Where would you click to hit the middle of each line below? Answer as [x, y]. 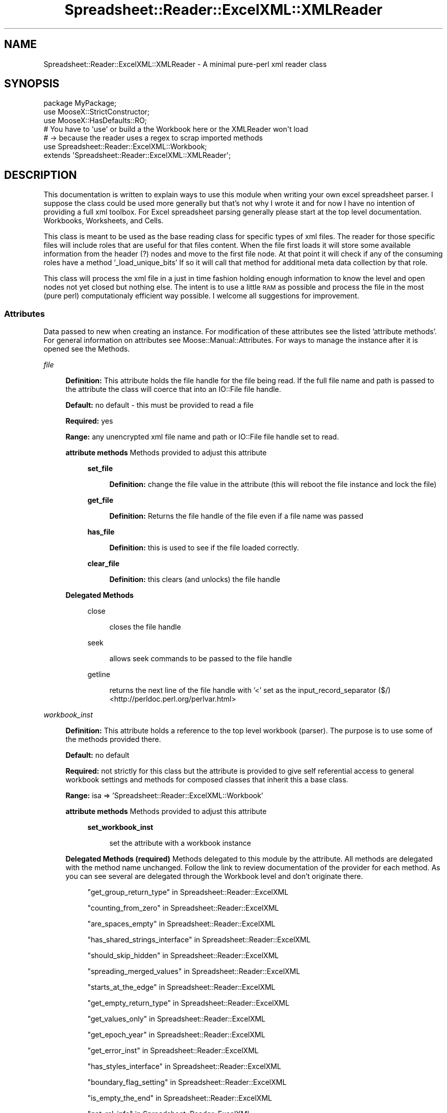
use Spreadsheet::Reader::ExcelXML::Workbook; [125, 147]
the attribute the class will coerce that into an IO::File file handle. [173, 389]
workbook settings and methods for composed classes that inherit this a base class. [207, 780]
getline [99, 675]
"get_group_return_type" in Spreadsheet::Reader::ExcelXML [188, 892]
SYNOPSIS [32, 84]
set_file [100, 469]
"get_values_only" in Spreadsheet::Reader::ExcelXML [177, 1019]
